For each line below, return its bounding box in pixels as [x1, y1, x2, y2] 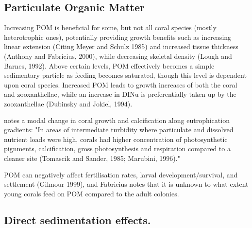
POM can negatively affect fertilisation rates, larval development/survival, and [4, 169, 238, 179]
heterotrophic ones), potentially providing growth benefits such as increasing [4, 32, 232, 42]
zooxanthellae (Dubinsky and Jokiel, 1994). [4, 98, 133, 108]
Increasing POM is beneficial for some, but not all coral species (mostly [4, 22, 217, 33]
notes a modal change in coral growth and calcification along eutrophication [4, 115, 230, 125]
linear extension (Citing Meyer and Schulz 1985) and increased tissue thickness [4, 41, 238, 52]
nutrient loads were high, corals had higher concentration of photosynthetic [4, 134, 228, 144]
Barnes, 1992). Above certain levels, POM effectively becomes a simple [4, 60, 215, 70]
